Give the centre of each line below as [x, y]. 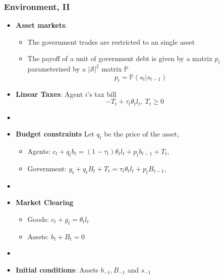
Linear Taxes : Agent [49, 94]
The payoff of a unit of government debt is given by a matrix [120, 58]
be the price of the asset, [141, 134]
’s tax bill [102, 94]
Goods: [38, 219]
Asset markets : [41, 25]
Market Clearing [44, 202]
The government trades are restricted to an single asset [111, 41]
